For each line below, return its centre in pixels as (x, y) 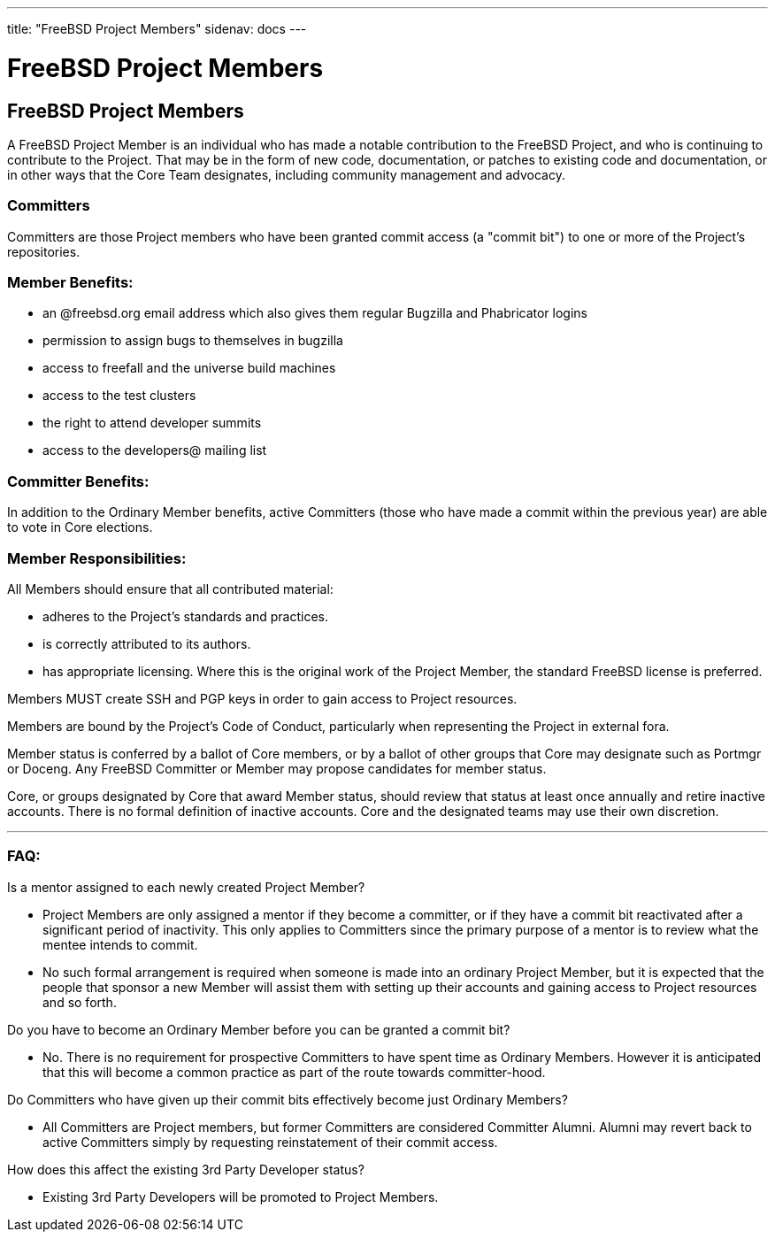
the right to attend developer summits (152, 423)
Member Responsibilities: (97, 558)
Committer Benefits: (78, 481)
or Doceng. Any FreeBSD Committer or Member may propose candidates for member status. (277, 768)
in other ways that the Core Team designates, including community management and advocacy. (286, 174)
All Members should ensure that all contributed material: (170, 589)
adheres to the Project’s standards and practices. (185, 616)
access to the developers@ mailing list (155, 450)
